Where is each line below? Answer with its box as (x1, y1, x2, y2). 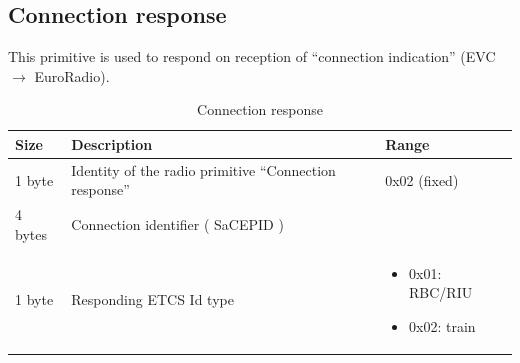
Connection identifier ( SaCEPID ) (71, 214, 284, 235)
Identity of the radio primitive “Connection (71, 159, 336, 180)
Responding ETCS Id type (71, 289, 234, 310)
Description (71, 133, 153, 154)
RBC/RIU (409, 282, 473, 303)
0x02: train (409, 315, 476, 336)
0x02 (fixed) (385, 169, 459, 190)
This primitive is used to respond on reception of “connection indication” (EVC (8, 46, 496, 67)
